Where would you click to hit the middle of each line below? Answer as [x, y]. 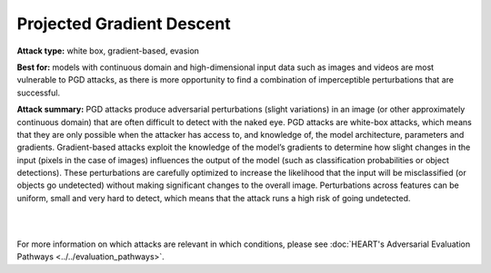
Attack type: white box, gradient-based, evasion [108, 51]
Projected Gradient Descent [124, 24]
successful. [39, 93]
